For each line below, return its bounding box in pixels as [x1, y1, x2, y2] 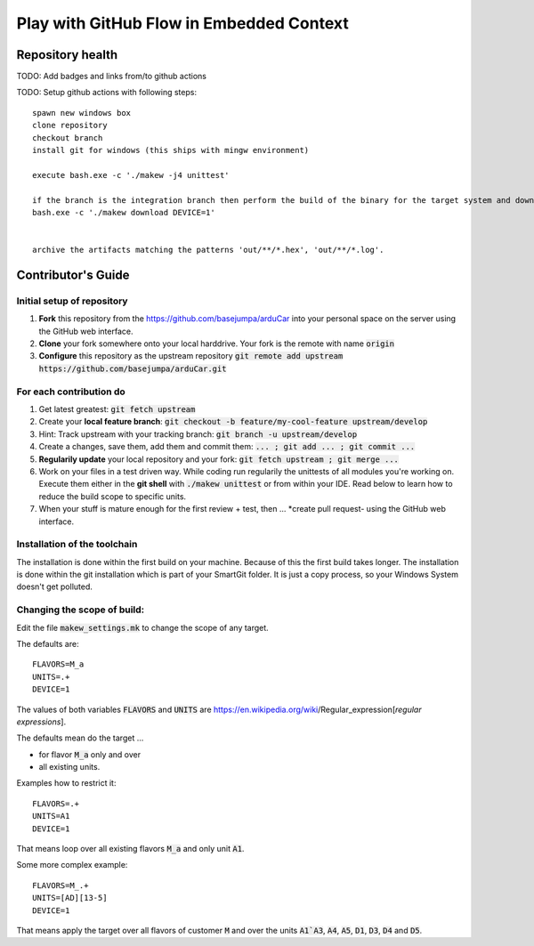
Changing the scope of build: [16, 603, 145, 616]
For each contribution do [16, 385, 126, 398]
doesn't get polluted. [16, 581, 93, 592]
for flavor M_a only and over [38, 748, 142, 760]
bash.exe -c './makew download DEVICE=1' [32, 207, 215, 217]
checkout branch [32, 133, 103, 142]
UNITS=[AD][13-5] [32, 893, 108, 903]
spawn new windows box [32, 108, 132, 117]
